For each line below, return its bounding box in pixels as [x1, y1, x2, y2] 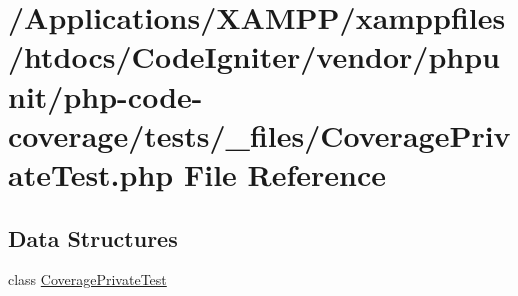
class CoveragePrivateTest [8, 269, 167, 290]
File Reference [183, 153, 387, 194]
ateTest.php [8, 153, 174, 194]
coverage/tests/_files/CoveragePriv [8, 114, 511, 155]
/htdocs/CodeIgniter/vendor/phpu [8, 36, 500, 77]
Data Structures [8, 222, 178, 253]
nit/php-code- [8, 75, 203, 116]
